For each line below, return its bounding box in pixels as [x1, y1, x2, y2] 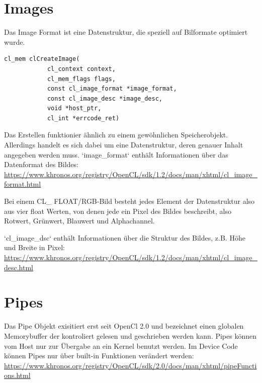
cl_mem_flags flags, [47, 75, 116, 83]
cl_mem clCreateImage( [4, 55, 80, 63]
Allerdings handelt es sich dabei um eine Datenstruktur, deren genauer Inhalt [4, 139, 243, 150]
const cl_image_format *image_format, [47, 85, 177, 93]
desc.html [4, 262, 34, 272]
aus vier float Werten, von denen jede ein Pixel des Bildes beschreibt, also [4, 205, 231, 216]
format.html [4, 179, 41, 189]
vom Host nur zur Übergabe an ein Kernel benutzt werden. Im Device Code [4, 340, 238, 351]
